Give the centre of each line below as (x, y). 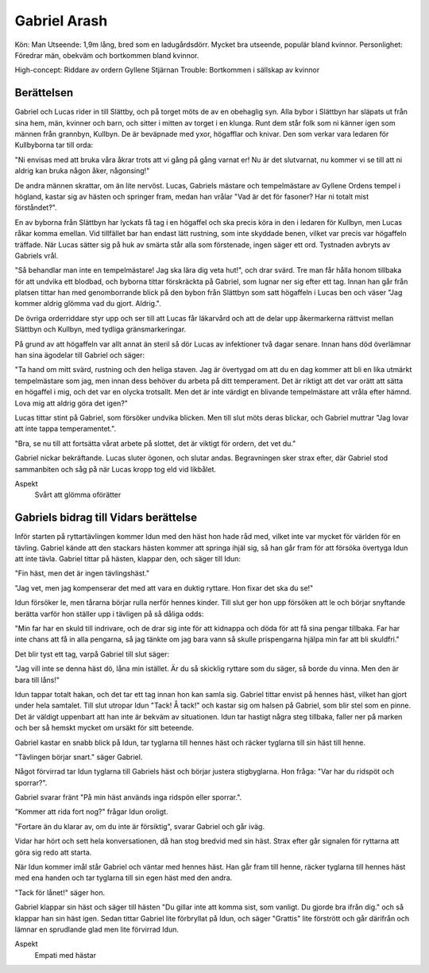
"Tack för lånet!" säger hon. (60, 892)
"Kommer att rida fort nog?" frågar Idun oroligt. (91, 812)
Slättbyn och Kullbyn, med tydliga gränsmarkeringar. (100, 329)
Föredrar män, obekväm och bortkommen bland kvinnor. (107, 55)
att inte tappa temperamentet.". (66, 428)
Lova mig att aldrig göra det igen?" (71, 403)
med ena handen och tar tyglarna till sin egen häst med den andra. (124, 878)
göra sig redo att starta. (53, 852)
